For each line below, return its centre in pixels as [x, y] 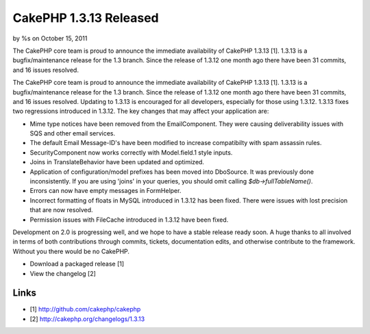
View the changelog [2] [63, 273]
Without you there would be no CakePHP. [71, 251]
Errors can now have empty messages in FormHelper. [106, 191]
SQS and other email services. [73, 133]
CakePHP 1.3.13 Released [86, 18]
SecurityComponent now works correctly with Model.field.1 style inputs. [131, 152]
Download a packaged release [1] [77, 264]
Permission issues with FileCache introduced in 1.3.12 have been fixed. [129, 220]
